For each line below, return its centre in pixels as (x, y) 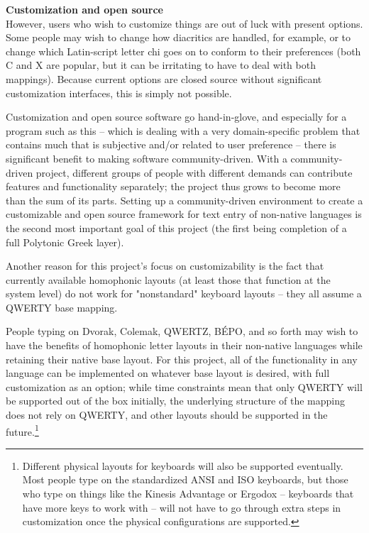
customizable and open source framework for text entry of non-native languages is (184, 214)
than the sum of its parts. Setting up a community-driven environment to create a (184, 200)
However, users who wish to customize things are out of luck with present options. (184, 23)
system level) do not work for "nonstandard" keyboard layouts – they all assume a (184, 293)
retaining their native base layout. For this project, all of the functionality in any (182, 359)
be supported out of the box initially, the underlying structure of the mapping (175, 401)
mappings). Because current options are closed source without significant (164, 78)
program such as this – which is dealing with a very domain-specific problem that (183, 130)
